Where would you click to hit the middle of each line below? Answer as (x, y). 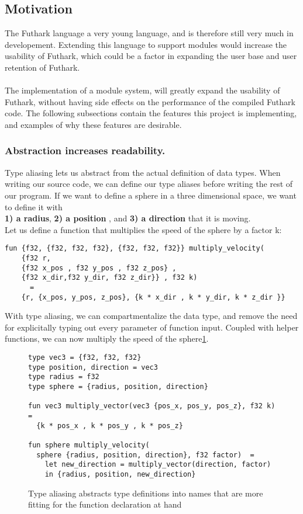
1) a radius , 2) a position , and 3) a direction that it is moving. (128, 218)
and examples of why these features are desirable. (93, 124)
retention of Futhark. (42, 67)
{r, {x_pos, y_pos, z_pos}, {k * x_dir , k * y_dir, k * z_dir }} (153, 297)
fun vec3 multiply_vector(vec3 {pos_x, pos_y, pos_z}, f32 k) (152, 406)
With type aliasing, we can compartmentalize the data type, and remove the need (151, 316)
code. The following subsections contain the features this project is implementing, (151, 113)
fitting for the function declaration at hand (105, 504)
